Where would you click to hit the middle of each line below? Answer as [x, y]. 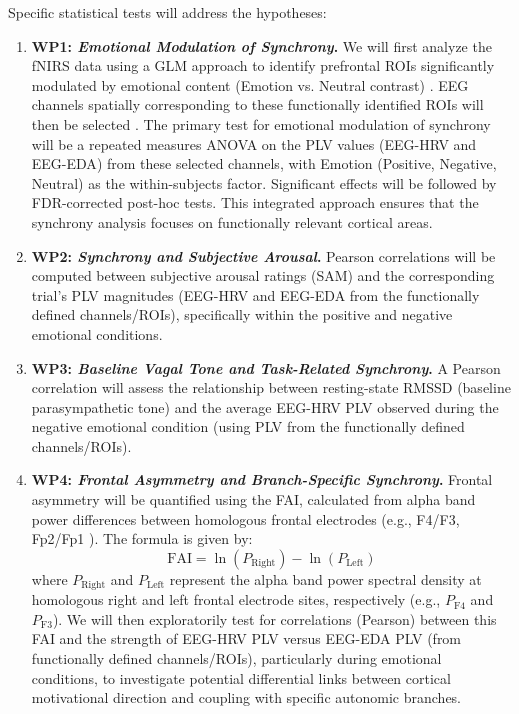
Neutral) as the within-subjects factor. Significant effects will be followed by [264, 182]
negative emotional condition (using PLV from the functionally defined [248, 426]
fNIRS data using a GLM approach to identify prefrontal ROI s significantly [263, 65]
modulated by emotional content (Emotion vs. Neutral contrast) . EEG [250, 84]
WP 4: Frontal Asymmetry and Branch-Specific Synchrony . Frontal [262, 479]
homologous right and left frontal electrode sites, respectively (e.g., [236, 599]
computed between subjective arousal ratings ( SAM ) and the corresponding [263, 275]
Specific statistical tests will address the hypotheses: [167, 12]
